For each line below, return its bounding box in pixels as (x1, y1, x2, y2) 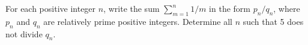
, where (273, 2, 300, 14)
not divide (5, 27, 43, 40)
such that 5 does (243, 15, 304, 27)
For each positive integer (5, 2, 96, 14)
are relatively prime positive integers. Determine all (43, 15, 232, 27)
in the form (209, 2, 250, 14)
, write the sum (103, 2, 160, 14)
